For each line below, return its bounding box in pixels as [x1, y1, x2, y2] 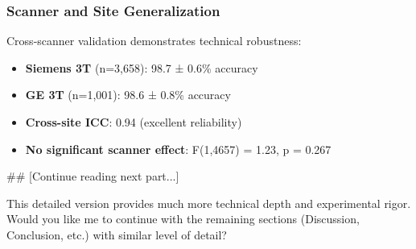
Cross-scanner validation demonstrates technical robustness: [6, 32, 302, 49]
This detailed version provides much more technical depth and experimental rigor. [6, 194, 411, 211]
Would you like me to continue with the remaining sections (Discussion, [6, 210, 360, 227]
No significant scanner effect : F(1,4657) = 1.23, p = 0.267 [25, 140, 332, 157]
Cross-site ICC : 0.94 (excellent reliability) [25, 114, 242, 130]
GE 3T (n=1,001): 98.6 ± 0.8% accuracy [25, 86, 231, 103]
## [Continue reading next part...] [6, 168, 179, 185]
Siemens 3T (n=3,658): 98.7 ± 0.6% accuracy [25, 59, 258, 76]
